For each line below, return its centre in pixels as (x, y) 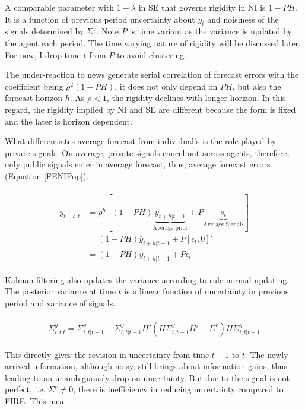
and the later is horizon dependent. (69, 121)
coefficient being (34, 86)
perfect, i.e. (25, 389)
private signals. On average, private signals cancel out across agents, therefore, (147, 152)
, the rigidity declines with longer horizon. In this (196, 98)
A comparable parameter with (60, 7)
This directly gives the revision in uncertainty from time (107, 354)
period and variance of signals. (60, 302)
